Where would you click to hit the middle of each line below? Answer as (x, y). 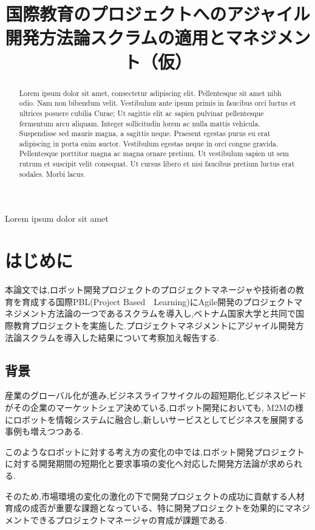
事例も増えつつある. (44, 431)
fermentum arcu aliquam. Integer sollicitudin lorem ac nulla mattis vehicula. (140, 123)
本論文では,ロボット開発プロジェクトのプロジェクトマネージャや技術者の (150, 290)
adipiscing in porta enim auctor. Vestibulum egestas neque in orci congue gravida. (149, 143)
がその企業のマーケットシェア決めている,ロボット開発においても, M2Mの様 (154, 407)
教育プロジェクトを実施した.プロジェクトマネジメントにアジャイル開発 (154, 325)
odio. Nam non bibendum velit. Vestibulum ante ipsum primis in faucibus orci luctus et (157, 103)
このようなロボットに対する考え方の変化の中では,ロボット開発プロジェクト (155, 451)
